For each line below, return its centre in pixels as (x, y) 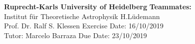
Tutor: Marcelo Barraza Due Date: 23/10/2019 (76, 35)
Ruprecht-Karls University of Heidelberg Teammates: (98, 6)
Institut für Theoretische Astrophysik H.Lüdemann (82, 16)
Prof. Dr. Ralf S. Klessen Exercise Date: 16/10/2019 (84, 26)
